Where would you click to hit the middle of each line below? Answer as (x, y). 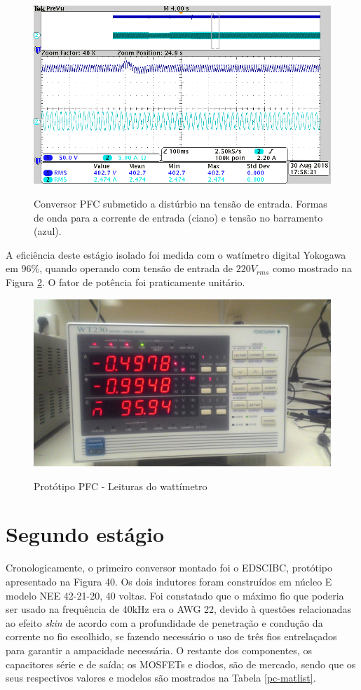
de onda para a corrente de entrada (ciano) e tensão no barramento (178, 217)
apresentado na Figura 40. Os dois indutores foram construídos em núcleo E (169, 581)
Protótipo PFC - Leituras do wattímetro (121, 486)
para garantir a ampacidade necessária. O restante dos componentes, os (159, 650)
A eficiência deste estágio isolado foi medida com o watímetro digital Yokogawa (176, 254)
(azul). (48, 231)
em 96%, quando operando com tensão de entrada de (120, 268)
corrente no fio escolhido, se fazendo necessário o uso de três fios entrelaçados (171, 636)
